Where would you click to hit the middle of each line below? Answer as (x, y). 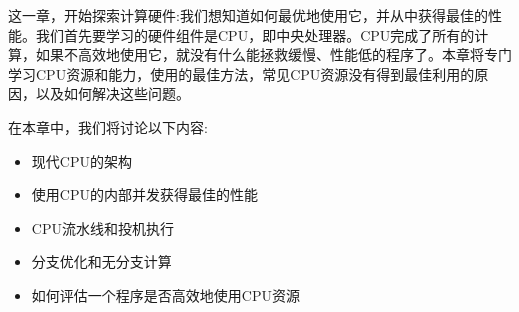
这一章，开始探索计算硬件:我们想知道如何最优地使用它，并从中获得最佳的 (248, 15)
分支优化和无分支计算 (101, 261)
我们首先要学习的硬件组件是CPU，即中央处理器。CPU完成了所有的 (255, 34)
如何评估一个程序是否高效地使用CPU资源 (165, 294)
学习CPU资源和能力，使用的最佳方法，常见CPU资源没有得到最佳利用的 (241, 73)
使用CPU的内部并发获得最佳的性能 (144, 194)
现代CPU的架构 (81, 160)
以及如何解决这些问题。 (112, 93)
